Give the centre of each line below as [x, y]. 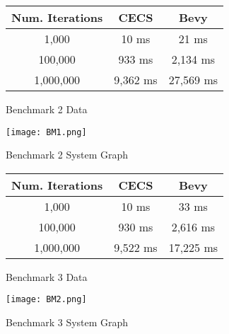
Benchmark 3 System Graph [67, 322]
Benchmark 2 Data [47, 109]
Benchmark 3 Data [47, 276]
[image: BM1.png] [46, 132]
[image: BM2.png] [46, 300]
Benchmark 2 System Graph [67, 155]
